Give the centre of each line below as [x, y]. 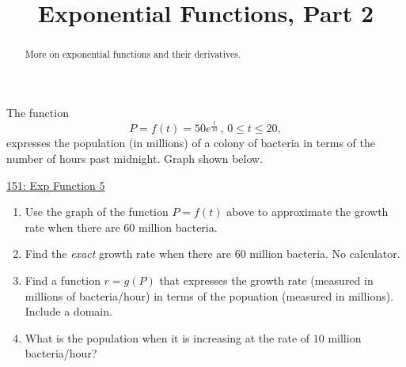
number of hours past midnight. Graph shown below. [135, 158]
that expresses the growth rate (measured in [266, 280]
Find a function [63, 280]
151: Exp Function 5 [56, 185]
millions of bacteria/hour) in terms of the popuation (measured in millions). [209, 295]
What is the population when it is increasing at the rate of [167, 337]
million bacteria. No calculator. [325, 253]
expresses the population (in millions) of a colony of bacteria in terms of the [191, 143]
